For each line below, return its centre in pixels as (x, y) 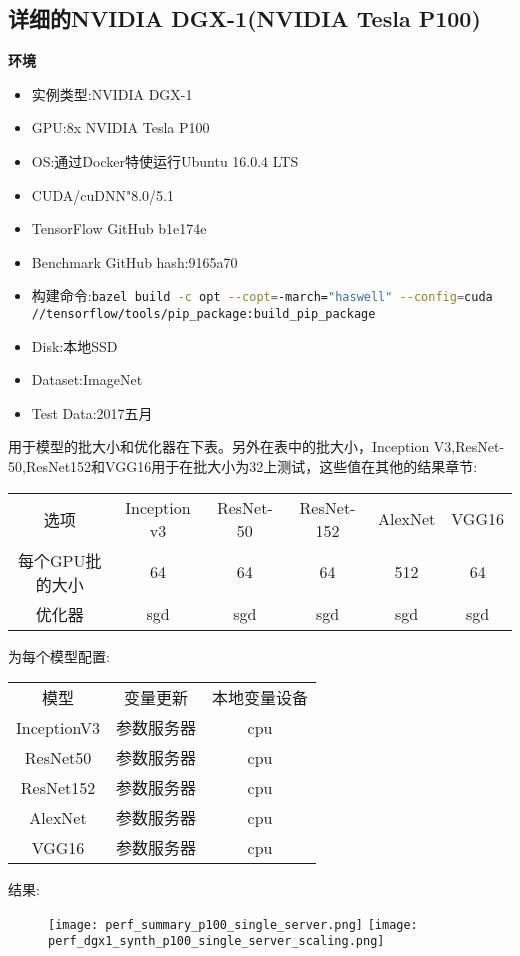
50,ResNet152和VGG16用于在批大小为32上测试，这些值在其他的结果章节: (243, 466)
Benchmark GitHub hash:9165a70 (134, 261)
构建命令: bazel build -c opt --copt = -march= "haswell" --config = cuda (262, 295)
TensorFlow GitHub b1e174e (119, 228)
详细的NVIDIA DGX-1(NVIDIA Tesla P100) (244, 18)
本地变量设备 (260, 698)
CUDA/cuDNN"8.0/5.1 (102, 194)
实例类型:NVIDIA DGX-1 (112, 93)
